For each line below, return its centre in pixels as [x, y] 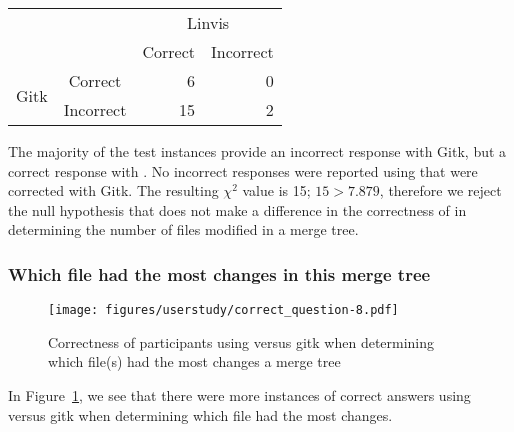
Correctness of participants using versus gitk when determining [241, 341]
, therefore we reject [440, 190]
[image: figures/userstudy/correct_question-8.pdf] [223, 310]
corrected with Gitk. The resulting [113, 190]
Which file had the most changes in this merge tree [219, 273]
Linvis [208, 22]
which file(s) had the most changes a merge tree [194, 361]
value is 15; [276, 190]
